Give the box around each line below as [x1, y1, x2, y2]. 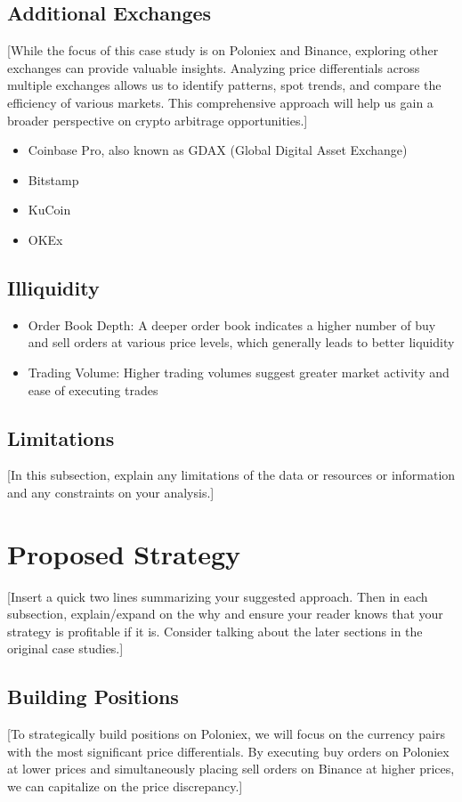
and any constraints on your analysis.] [7, 482, 215, 501]
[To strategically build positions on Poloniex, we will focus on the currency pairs [7, 725, 445, 743]
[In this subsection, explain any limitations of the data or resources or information [7, 466, 456, 484]
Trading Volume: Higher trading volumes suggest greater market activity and [28, 362, 450, 381]
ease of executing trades [28, 380, 158, 399]
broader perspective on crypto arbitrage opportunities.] [7, 110, 308, 129]
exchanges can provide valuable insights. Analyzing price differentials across [7, 58, 420, 77]
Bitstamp [28, 170, 79, 189]
